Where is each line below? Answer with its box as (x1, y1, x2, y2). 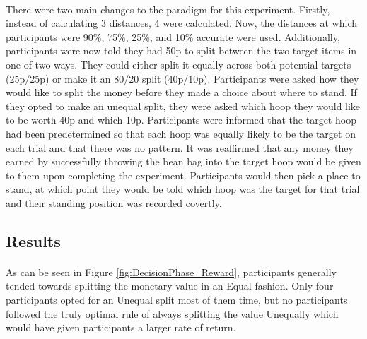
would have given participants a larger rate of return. (6, 320, 236, 335)
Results (6, 230, 61, 251)
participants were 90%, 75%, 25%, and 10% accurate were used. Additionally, (6, 29, 340, 44)
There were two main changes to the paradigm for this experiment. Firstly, (6, 1, 330, 16)
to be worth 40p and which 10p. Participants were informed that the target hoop (6, 112, 356, 127)
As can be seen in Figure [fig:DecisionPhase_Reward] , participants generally (6, 264, 337, 279)
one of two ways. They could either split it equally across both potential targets (6, 56, 351, 71)
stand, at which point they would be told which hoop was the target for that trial (6, 182, 360, 196)
